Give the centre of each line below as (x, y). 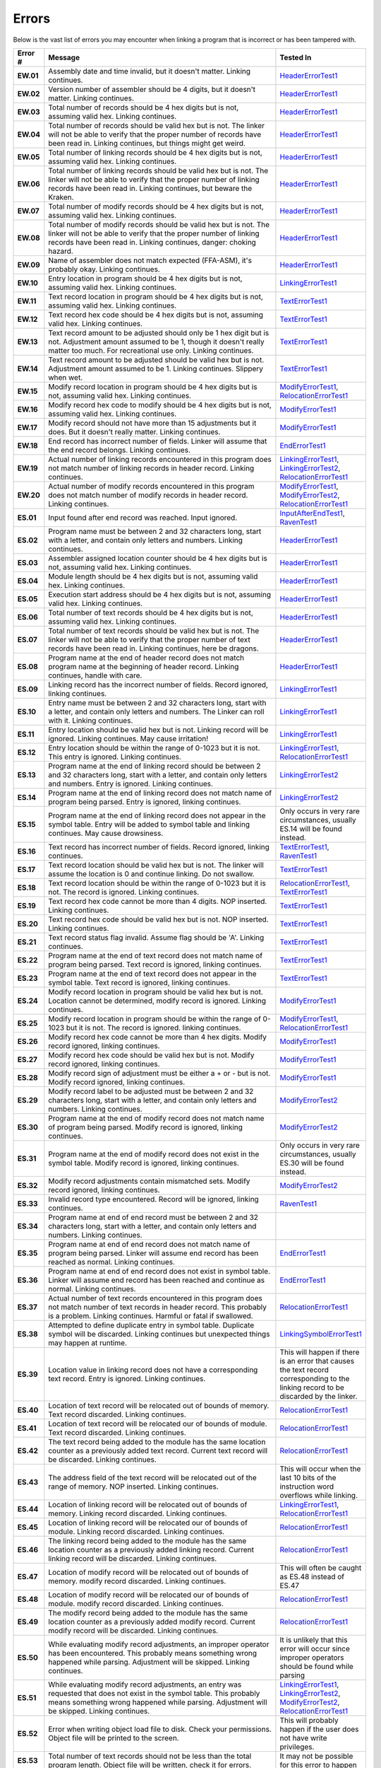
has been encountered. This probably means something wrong (153, 1653)
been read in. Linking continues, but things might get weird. (147, 143)
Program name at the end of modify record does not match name (156, 1118)
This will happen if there (320, 1352)
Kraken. (61, 197)
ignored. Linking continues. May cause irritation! (128, 738)
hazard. (61, 251)
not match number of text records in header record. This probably (158, 1307)
